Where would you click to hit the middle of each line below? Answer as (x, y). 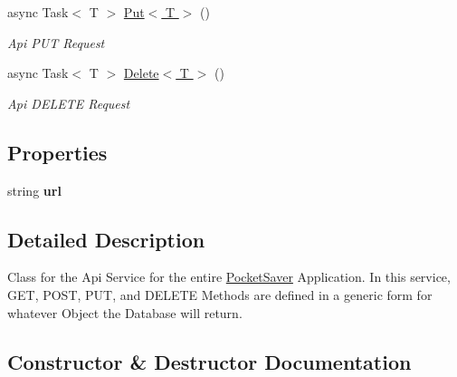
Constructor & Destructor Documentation (209, 361)
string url (34, 190)
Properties (57, 152)
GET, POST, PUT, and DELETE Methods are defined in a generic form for (220, 294)
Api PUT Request (56, 42)
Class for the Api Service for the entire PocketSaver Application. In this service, (229, 277)
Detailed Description (106, 239)
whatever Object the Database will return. (125, 312)
